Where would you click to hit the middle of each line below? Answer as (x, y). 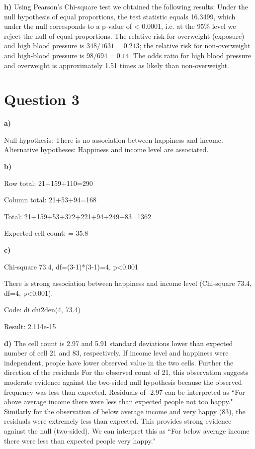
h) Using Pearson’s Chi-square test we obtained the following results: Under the (126, 6)
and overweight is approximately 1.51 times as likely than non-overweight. (117, 65)
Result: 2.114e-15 (30, 326)
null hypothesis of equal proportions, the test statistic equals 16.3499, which (120, 16)
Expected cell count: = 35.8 (46, 233)
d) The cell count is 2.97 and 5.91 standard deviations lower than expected (119, 343)
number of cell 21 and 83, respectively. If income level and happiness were (116, 353)
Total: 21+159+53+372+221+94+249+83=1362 (78, 216)
